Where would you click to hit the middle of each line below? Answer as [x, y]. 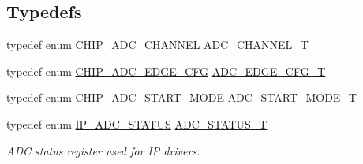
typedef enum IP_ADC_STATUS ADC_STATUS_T [137, 123]
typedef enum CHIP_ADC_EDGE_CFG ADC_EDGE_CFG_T [166, 71]
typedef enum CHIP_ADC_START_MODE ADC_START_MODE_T [181, 97]
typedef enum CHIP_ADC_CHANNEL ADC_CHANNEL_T [157, 45]
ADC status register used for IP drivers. [103, 150]
